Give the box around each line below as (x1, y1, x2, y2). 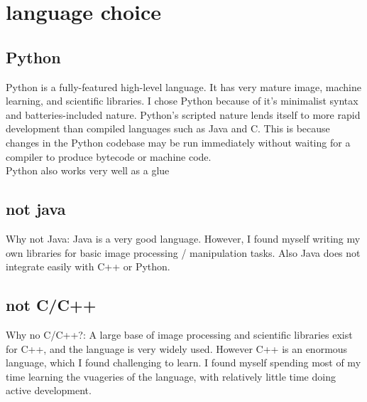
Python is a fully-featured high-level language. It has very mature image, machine (6, 79, 361, 94)
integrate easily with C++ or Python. (6, 259, 170, 274)
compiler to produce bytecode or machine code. (6, 149, 212, 164)
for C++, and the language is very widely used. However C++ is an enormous (6, 341, 348, 356)
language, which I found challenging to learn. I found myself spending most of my (6, 355, 361, 370)
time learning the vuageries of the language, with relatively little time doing (6, 369, 336, 384)
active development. (6, 383, 92, 398)
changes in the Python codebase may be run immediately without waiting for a (6, 134, 351, 149)
